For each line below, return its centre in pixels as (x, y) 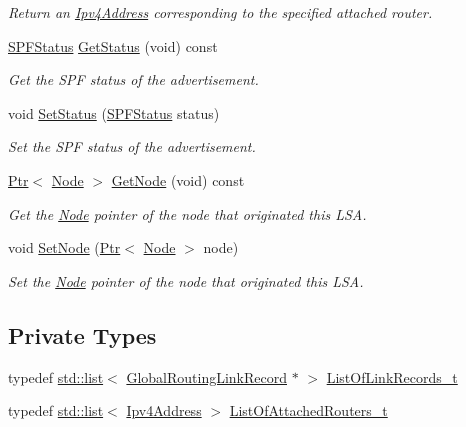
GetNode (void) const (178, 179)
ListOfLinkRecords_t (392, 376)
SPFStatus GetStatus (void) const (113, 45)
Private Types (82, 334)
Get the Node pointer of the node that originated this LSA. (187, 213)
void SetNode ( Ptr (64, 247)
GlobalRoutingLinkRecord (206, 376)
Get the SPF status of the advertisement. (133, 79)
